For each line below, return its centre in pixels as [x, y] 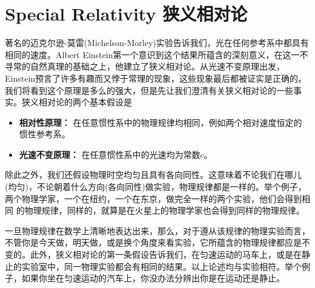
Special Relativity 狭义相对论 [126, 14]
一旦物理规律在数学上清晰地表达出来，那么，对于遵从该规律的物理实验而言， [157, 230]
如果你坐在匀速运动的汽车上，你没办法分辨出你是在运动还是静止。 [153, 278]
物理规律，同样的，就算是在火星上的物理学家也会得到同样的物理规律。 [164, 210]
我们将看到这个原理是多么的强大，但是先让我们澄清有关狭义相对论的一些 [149, 90]
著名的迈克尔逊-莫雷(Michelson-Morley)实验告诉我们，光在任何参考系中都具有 [157, 43]
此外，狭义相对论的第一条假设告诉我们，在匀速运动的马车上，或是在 [166, 254]
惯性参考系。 [45, 134]
